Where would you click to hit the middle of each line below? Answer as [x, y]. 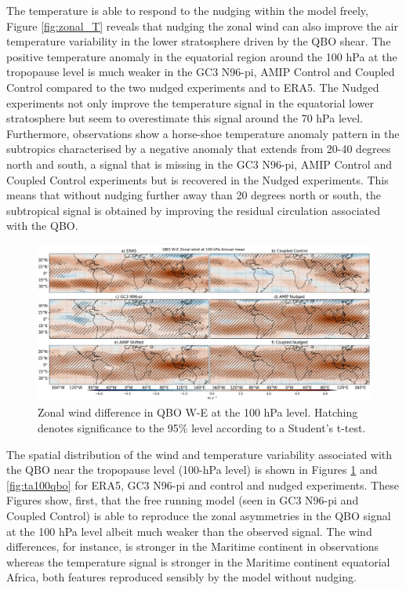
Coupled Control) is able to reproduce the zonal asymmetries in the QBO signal [199, 516]
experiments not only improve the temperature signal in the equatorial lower [190, 102]
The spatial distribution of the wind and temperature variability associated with [199, 454]
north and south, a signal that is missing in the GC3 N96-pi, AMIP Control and [199, 164]
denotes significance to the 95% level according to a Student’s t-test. [202, 428]
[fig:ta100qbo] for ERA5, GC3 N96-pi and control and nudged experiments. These [203, 484]
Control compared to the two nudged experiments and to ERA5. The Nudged [193, 87]
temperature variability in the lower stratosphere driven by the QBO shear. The [199, 41]
